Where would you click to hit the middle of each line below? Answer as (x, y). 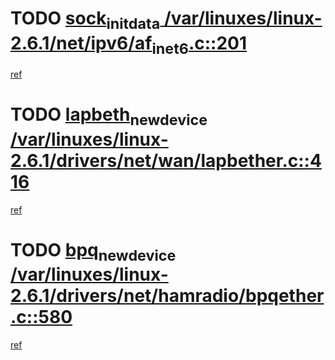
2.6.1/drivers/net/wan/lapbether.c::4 (166, 160)
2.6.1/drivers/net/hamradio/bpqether (167, 296)
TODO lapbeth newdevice (109, 116)
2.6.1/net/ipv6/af (81, 43)
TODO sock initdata (85, 20)
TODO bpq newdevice (93, 251)
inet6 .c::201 (199, 45)
